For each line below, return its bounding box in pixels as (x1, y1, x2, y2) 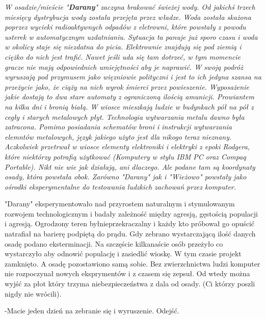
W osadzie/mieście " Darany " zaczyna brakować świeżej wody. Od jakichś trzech (5, 2, 255, 12)
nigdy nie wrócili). (5, 288, 62, 299)
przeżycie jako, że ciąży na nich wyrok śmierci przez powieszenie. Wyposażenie (5, 81, 249, 92)
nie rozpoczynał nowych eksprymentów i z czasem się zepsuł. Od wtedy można (5, 268, 250, 279)
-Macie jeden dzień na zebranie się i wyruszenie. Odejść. (5, 305, 179, 316)
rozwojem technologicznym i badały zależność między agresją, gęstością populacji (5, 208, 258, 219)
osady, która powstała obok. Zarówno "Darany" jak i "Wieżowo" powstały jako (5, 171, 247, 182)
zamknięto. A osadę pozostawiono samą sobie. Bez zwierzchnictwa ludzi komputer (5, 258, 260, 269)
